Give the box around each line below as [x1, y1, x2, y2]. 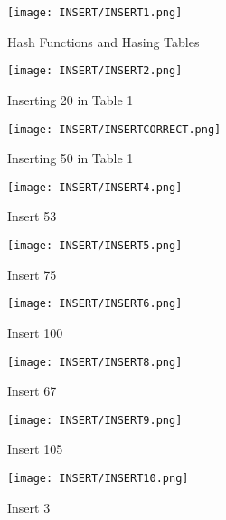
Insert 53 [7, 207, 57, 226]
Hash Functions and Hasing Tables [7, 32, 200, 51]
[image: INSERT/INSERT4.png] [7, 180, 183, 194]
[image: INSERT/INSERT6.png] [7, 297, 183, 311]
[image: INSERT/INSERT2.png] [7, 64, 183, 78]
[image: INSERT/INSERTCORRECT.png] [7, 122, 221, 136]
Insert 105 [7, 439, 63, 458]
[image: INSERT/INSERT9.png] [7, 413, 183, 427]
